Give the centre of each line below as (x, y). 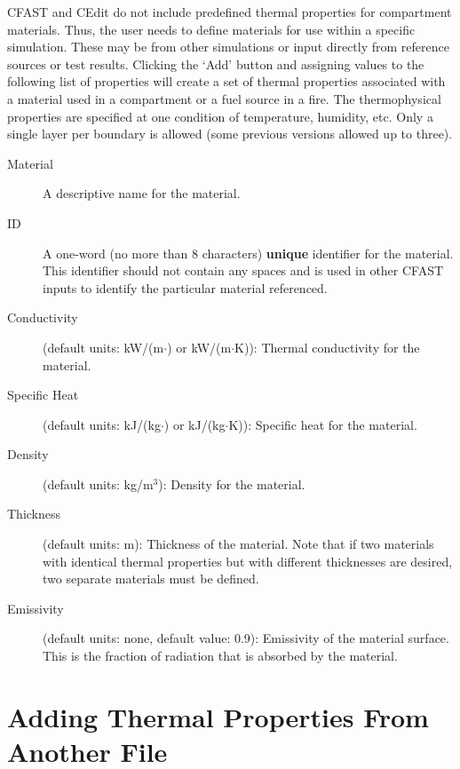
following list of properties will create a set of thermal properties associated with (226, 81)
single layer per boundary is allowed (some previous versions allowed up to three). (230, 134)
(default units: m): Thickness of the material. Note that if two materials (238, 544)
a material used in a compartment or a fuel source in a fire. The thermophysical (224, 98)
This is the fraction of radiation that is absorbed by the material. (220, 656)
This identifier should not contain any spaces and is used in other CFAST (243, 270)
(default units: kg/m (98, 484)
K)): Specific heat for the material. (323, 424)
